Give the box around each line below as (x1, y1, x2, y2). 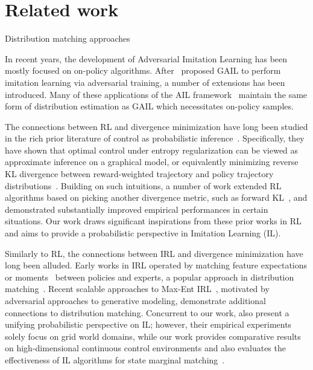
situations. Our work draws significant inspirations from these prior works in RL (5, 215, 302, 227)
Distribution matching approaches (5, 32, 130, 45)
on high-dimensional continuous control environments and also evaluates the (5, 342, 286, 354)
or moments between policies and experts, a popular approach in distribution (5, 270, 294, 283)
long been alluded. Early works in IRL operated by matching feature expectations (5, 259, 308, 271)
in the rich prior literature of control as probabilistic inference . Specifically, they (5, 132, 305, 144)
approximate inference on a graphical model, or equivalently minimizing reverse (5, 155, 299, 168)
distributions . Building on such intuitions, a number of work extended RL (5, 179, 282, 192)
